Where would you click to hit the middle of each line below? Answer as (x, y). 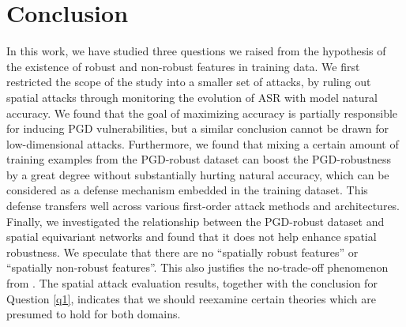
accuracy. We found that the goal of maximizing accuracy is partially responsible (202, 113)
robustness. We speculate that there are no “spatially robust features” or (182, 252)
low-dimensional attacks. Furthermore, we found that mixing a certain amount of (203, 143)
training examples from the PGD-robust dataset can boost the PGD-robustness (199, 159)
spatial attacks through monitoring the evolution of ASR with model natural (192, 97)
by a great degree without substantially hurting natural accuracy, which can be (198, 174)
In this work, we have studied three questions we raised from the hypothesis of (196, 51)
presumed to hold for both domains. (94, 314)
